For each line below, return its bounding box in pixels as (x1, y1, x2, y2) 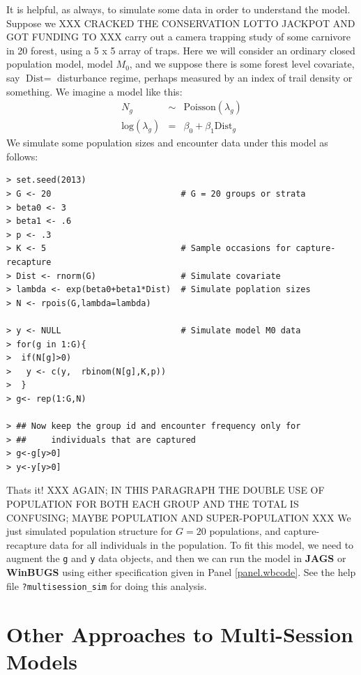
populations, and (209, 524, 281, 538)
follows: (6, 149, 38, 163)
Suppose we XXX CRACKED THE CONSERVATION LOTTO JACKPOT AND (6, 15, 355, 30)
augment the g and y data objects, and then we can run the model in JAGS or (6, 551, 346, 566)
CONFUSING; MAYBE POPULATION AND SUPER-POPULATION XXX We (6, 510, 351, 524)
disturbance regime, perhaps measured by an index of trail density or (57, 70, 353, 84)
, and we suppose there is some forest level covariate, (129, 56, 355, 71)
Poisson (183, 103, 216, 113)
